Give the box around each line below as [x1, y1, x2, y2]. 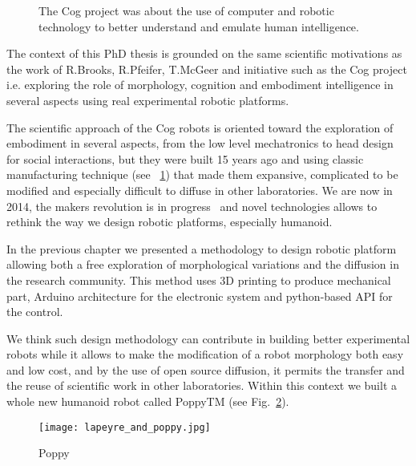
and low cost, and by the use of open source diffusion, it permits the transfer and [6, 361, 405, 378]
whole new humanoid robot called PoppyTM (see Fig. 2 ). [6, 393, 289, 410]
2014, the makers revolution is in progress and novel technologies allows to [6, 197, 378, 214]
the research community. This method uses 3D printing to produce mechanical [6, 271, 391, 288]
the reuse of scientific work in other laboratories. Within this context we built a [6, 377, 398, 394]
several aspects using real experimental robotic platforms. [6, 91, 289, 108]
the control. [6, 303, 63, 320]
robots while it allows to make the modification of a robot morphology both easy [6, 346, 404, 363]
